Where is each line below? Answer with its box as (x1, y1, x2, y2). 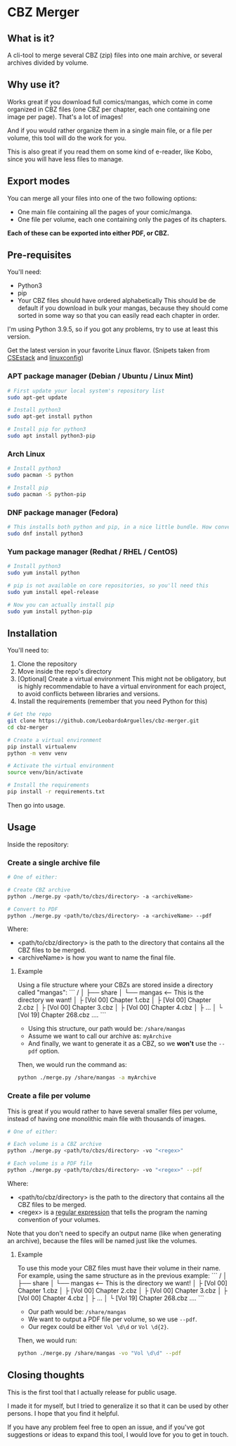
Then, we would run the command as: (17, 1061, 128, 1069)
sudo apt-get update (7, 394, 68, 401)
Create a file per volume (7, 1091, 91, 1101)
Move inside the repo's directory (17, 667, 112, 676)
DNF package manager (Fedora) (7, 507, 119, 517)
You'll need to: (7, 646, 49, 655)
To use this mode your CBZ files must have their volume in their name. (17, 1263, 221, 1272)
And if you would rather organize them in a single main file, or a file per (7, 126, 213, 135)
